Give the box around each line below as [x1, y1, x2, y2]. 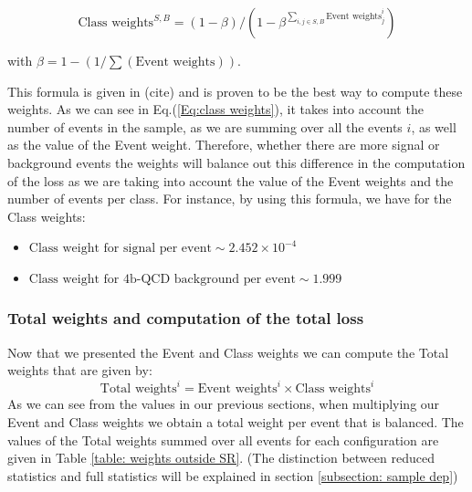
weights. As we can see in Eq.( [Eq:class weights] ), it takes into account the [7, 99, 424, 119]
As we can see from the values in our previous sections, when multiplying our [7, 394, 440, 413]
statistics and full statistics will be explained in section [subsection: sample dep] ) [7, 466, 458, 485]
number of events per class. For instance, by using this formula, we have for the [7, 189, 452, 208]
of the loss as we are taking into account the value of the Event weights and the [7, 171, 454, 190]
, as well [411, 117, 456, 136]
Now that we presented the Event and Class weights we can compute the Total [7, 342, 449, 361]
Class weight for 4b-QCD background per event [28, 272, 296, 286]
